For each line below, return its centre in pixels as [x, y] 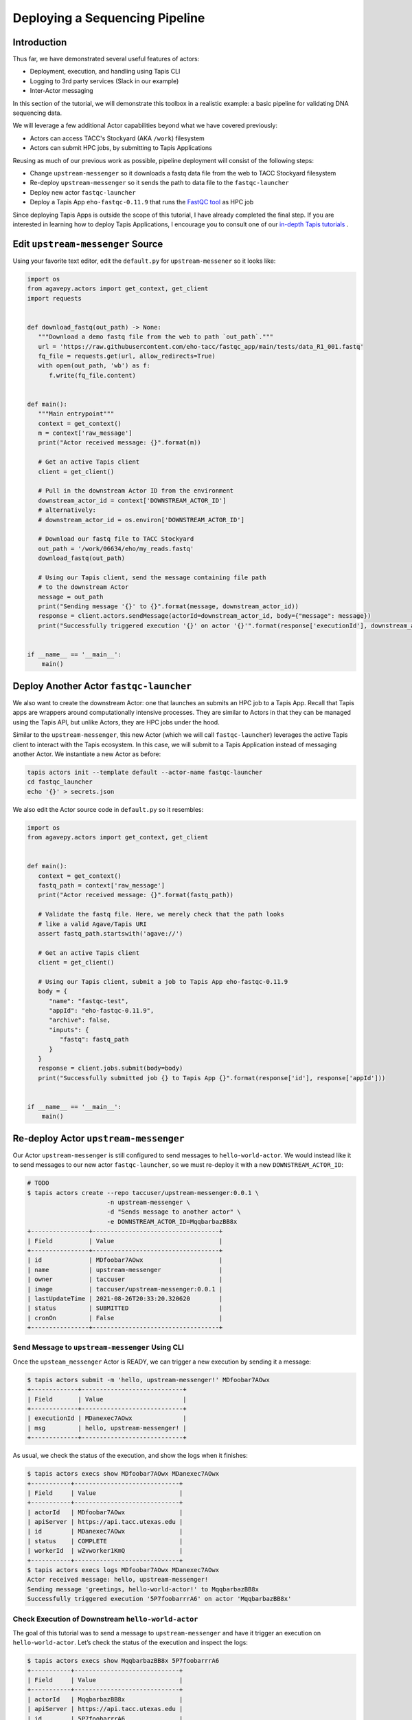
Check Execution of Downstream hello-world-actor [105, 1619]
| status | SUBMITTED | [125, 1308]
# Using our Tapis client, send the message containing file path [152, 577]
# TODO [38, 1183]
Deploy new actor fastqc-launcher [83, 192]
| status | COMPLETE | [105, 1541]
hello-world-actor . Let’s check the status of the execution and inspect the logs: [130, 1643]
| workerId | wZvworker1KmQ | [105, 1551]
